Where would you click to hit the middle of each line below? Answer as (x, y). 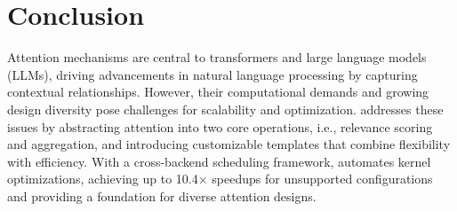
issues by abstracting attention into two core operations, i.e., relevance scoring (220, 126)
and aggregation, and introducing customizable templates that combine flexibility (229, 144)
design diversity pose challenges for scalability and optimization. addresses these (225, 109)
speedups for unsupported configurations (322, 179)
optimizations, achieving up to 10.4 (103, 179)
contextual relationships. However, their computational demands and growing (218, 92)
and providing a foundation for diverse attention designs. (162, 195)
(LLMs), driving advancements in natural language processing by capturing (212, 74)
